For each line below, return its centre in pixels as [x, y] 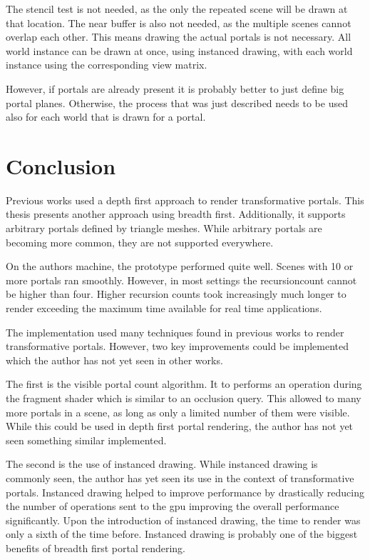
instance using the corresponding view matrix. [107, 65]
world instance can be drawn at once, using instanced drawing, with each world [179, 50]
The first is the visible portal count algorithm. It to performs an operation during [184, 384]
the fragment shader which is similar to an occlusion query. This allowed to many [184, 398]
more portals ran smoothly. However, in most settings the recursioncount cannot [181, 280]
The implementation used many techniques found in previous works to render [175, 332]
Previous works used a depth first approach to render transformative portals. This [185, 200]
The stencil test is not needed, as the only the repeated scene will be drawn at [177, 9]
